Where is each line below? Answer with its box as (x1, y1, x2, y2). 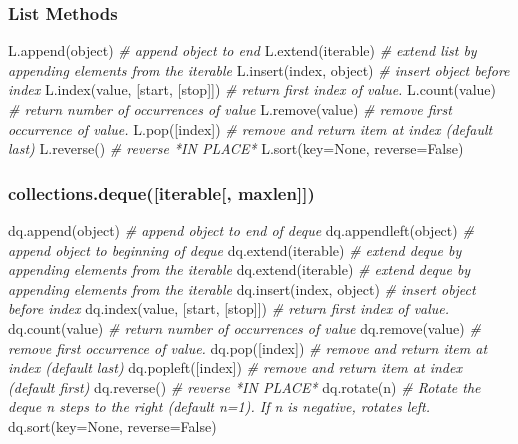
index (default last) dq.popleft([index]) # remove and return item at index (8, 357, 462, 378)
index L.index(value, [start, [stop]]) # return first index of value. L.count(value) (8, 79, 496, 100)
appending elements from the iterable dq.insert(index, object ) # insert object (8, 278, 476, 299)
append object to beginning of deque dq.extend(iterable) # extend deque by (8, 239, 462, 260)
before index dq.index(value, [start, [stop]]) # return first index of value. (8, 298, 450, 319)
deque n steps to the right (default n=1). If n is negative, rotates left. (8, 396, 430, 417)
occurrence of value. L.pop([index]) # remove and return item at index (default (8, 118, 493, 139)
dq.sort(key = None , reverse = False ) (8, 415, 217, 436)
